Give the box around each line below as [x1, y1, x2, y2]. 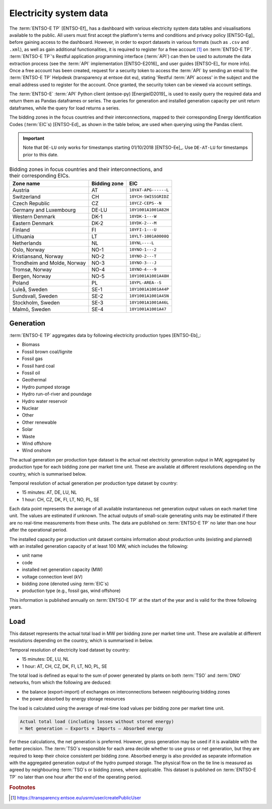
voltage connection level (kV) [22, 573, 83, 580]
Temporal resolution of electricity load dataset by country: [9, 647, 130, 653]
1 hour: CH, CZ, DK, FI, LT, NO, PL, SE [22, 496, 99, 502]
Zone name [12, 180, 40, 187]
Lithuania [12, 233, 35, 240]
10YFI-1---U [129, 227, 157, 233]
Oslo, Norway [12, 246, 45, 253]
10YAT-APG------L [129, 187, 169, 193]
